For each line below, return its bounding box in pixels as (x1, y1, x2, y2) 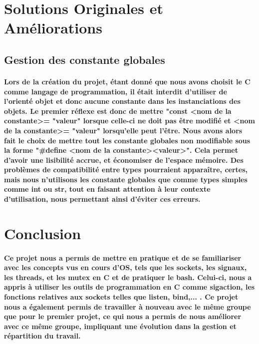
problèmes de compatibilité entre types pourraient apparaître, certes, (4, 164, 248, 175)
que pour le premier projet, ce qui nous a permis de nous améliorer (4, 311, 242, 322)
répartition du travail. (4, 331, 81, 341)
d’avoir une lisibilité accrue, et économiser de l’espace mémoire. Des (4, 154, 244, 165)
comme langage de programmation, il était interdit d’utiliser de (4, 86, 227, 96)
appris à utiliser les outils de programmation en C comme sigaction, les (4, 282, 255, 292)
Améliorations (4, 17, 102, 38)
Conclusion (4, 223, 81, 243)
